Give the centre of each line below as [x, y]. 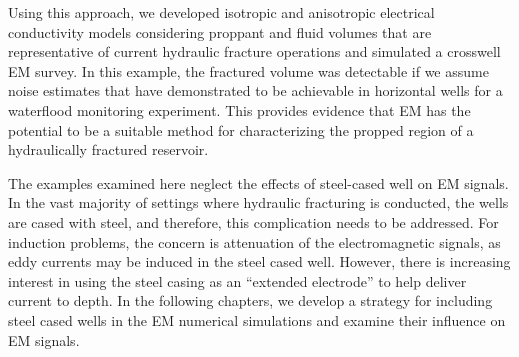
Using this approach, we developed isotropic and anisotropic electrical [221, 12]
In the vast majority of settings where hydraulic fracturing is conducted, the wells [258, 202]
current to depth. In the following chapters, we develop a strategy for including [250, 300]
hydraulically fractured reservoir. [108, 149]
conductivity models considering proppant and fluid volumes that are [220, 31]
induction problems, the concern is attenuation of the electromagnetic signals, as [254, 241]
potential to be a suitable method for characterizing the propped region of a [241, 129]
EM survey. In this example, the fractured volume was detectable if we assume [248, 70]
